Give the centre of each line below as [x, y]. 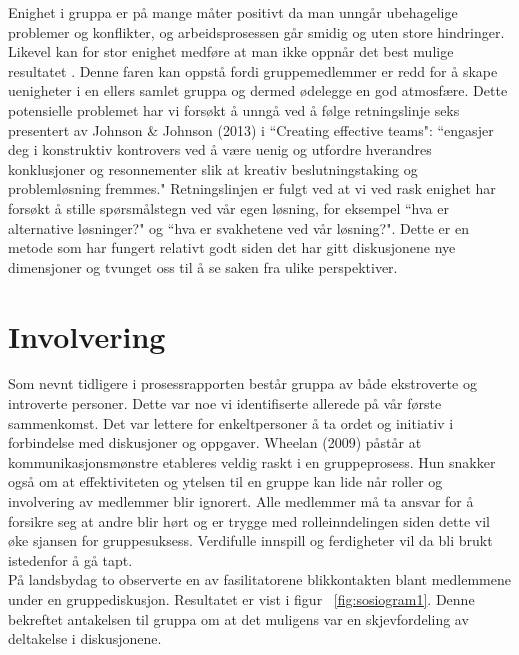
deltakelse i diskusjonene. [85, 638]
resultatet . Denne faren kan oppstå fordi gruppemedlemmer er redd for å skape [253, 70]
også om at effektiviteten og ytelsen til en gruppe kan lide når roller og [225, 481]
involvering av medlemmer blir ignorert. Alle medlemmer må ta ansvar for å [241, 501]
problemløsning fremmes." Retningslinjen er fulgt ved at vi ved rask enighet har [252, 188]
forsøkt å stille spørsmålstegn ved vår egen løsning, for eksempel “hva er [228, 207]
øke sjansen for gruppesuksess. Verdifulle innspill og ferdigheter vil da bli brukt [250, 540]
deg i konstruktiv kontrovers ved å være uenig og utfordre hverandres [220, 149]
